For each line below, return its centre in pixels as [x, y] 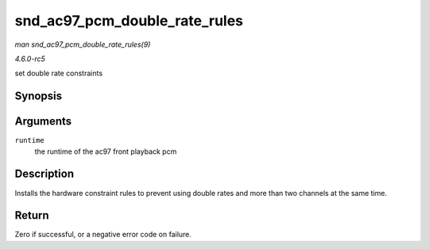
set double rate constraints [59, 73]
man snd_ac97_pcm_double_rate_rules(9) [83, 44]
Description [44, 174]
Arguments [43, 122]
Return [32, 215]
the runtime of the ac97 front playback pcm [106, 151]
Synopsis [39, 96]
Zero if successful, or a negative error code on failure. [103, 235]
